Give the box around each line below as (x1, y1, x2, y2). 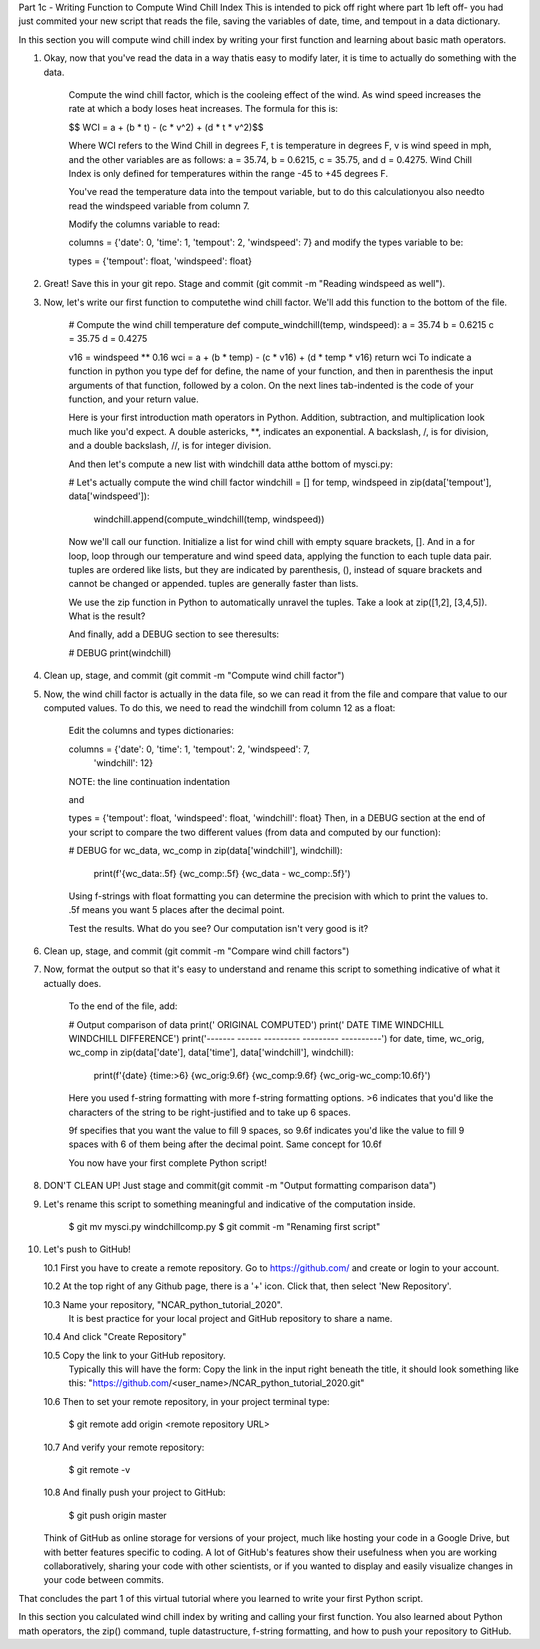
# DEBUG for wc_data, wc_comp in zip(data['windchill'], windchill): (68, 845, 344, 857)
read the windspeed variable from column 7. (68, 200, 250, 212)
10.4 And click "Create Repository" (43, 1331, 187, 1343)
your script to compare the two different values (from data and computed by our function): (68, 826, 442, 838)
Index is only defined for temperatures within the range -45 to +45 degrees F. (68, 167, 389, 179)
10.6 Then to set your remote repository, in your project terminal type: (43, 1395, 330, 1407)
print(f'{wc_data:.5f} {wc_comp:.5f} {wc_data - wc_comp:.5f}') (93, 867, 351, 879)
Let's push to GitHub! (43, 1243, 132, 1255)
